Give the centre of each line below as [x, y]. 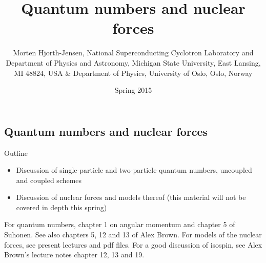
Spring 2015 [133, 90]
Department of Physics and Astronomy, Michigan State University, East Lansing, [133, 62]
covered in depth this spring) [62, 207]
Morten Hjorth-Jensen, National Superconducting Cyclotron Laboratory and [133, 53]
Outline [16, 153]
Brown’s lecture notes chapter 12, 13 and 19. [74, 255]
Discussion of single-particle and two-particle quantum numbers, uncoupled [134, 170]
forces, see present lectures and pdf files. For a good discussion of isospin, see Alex [133, 244]
